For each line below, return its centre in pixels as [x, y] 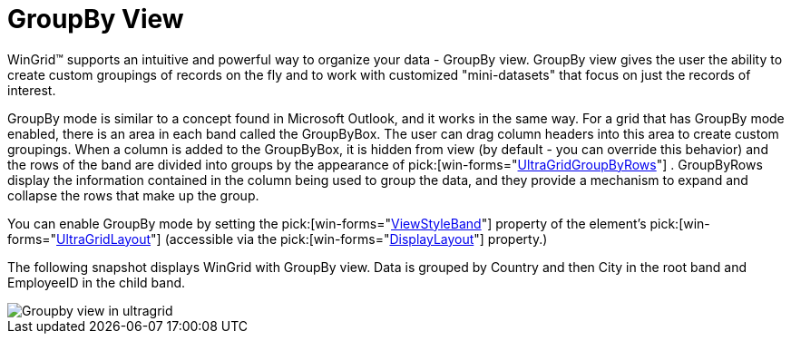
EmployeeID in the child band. [97, 282]
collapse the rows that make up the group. [133, 195]
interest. [32, 90]
